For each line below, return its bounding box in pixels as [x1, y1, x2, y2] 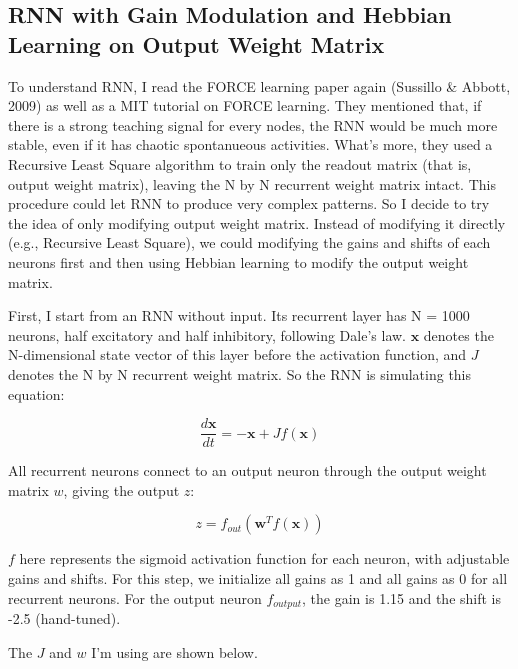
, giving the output [63, 479, 180, 500]
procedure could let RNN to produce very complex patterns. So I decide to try [8, 193, 490, 214]
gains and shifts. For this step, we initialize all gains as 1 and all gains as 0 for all [8, 567, 508, 588]
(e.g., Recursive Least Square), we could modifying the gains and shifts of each [8, 232, 491, 253]
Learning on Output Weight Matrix [8, 28, 385, 59]
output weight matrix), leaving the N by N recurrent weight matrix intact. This [8, 173, 496, 194]
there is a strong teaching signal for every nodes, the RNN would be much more [8, 114, 498, 135]
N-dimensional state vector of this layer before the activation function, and [8, 344, 467, 365]
